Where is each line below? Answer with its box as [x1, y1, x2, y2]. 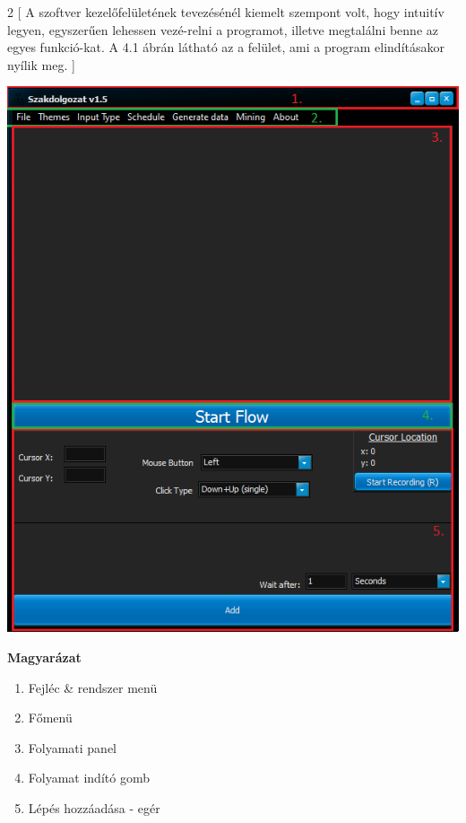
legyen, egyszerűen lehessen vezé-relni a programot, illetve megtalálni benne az [7, 20, 438, 39]
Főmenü [28, 708, 73, 727]
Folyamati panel [28, 738, 117, 757]
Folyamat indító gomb [28, 768, 150, 787]
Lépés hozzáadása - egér [28, 799, 160, 817]
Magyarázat [7, 648, 82, 667]
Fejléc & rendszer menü [28, 678, 158, 696]
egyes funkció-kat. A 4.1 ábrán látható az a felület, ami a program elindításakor [7, 38, 444, 57]
